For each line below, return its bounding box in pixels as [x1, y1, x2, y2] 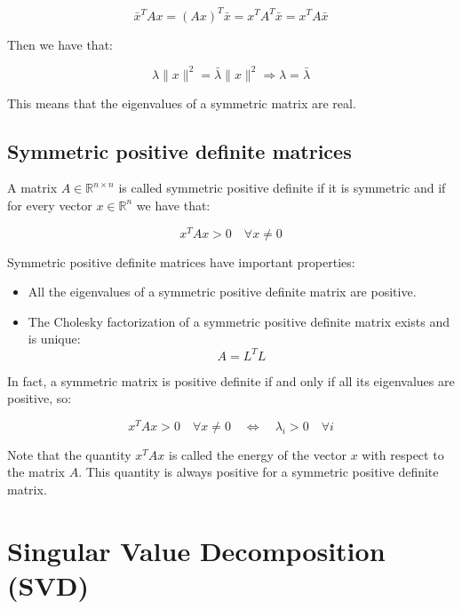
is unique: [28, 329, 81, 348]
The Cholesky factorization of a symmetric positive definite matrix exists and [28, 312, 450, 330]
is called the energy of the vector [169, 445, 347, 463]
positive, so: [7, 389, 72, 407]
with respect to [362, 445, 444, 463]
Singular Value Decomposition [7, 532, 386, 568]
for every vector [7, 195, 92, 214]
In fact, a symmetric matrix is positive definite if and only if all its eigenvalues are [7, 371, 455, 390]
